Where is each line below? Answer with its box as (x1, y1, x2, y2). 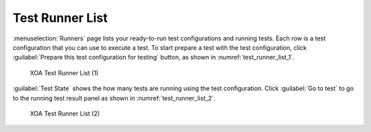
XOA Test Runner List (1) (30, 68, 99, 77)
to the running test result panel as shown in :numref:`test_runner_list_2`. (12, 94, 216, 102)
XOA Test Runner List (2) (30, 109, 100, 118)
